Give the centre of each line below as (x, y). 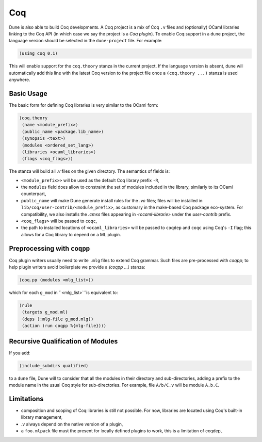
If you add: (20, 353)
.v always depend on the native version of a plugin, (72, 424)
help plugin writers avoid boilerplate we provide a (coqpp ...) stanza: (77, 267)
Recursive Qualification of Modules (64, 341)
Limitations (26, 399)
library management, (42, 417)
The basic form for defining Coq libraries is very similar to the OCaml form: (84, 105)
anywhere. (19, 80)
